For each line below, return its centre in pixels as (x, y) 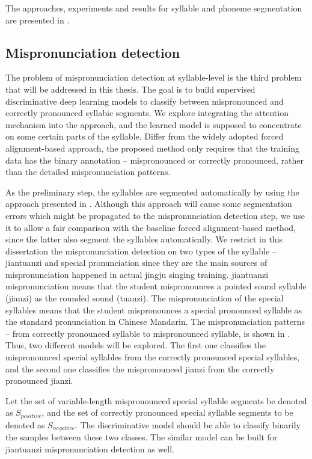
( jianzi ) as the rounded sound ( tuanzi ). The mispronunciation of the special (145, 298)
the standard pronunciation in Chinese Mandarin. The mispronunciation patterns (155, 322)
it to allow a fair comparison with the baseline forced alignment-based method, (151, 227)
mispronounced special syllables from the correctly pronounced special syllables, (153, 357)
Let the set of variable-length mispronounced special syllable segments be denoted (156, 400)
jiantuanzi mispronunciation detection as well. (90, 448)
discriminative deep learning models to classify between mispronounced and (145, 101)
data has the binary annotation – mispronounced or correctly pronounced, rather (154, 160)
